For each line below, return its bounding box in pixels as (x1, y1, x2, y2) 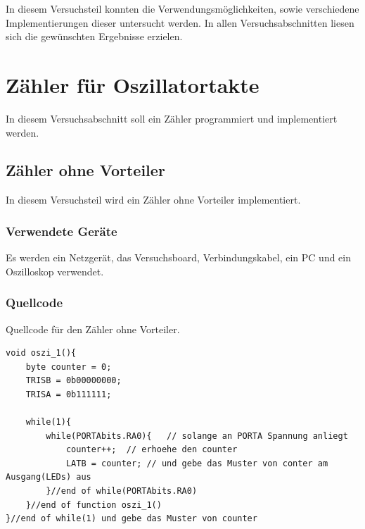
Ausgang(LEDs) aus (6, 472, 91, 483)
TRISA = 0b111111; (25, 389, 112, 399)
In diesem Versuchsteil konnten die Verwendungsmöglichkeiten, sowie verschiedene (6, 1, 359, 15)
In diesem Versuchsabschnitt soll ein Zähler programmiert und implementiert (6, 111, 338, 125)
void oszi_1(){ (6, 348, 77, 359)
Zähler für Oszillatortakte (6, 70, 260, 99)
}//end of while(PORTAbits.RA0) (46, 486, 198, 497)
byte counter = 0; (25, 361, 112, 372)
